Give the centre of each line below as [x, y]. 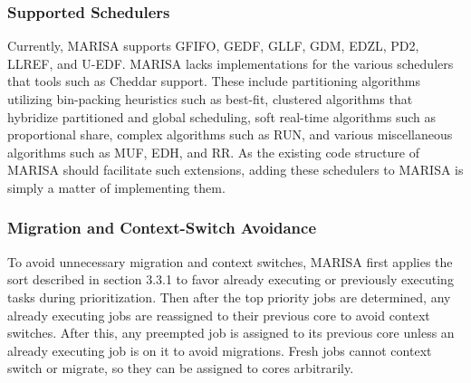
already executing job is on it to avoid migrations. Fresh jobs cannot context [220, 350]
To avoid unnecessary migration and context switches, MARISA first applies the [230, 261]
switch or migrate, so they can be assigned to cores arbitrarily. [181, 368]
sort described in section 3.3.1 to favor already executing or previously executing [231, 279]
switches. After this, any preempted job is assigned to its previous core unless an [231, 333]
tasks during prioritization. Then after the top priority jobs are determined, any [229, 297]
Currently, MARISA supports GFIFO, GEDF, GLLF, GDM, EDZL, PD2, [213, 46]
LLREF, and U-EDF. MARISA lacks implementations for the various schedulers [231, 63]
